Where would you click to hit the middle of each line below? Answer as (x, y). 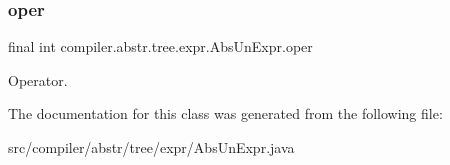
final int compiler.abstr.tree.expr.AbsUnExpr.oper (160, 46)
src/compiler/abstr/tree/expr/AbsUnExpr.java (151, 147)
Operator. (38, 79)
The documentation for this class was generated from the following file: (225, 113)
